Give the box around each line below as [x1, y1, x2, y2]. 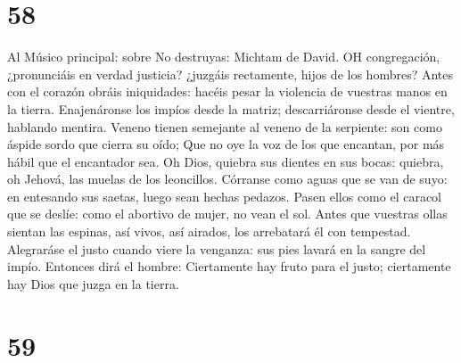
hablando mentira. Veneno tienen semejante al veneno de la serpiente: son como [7, 117, 442, 136]
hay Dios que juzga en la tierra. [7, 274, 179, 293]
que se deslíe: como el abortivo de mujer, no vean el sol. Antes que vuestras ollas [7, 204, 448, 223]
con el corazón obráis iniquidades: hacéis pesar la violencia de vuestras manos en [7, 82, 448, 101]
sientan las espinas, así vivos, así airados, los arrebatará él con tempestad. [7, 222, 411, 241]
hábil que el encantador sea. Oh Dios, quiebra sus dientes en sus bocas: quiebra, [7, 152, 444, 170]
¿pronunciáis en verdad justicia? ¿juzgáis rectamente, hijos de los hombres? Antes [7, 64, 453, 83]
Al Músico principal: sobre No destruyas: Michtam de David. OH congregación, [7, 47, 440, 66]
